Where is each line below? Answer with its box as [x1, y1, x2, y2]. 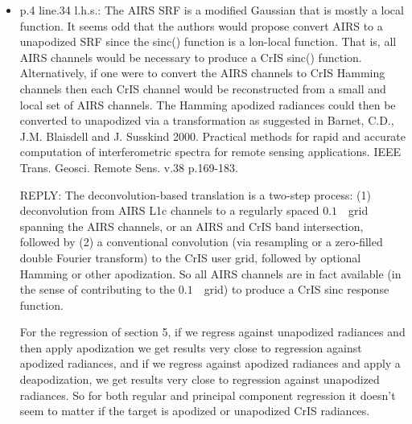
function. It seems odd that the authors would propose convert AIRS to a [19, 17, 383, 34]
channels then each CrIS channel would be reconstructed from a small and [19, 80, 386, 97]
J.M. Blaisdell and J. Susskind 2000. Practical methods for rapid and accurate [19, 127, 406, 144]
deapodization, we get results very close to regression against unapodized [19, 371, 380, 388]
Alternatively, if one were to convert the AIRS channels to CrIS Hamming [19, 64, 385, 81]
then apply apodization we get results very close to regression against [19, 339, 362, 356]
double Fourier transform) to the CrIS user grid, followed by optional [19, 249, 361, 266]
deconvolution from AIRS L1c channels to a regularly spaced [19, 202, 319, 219]
